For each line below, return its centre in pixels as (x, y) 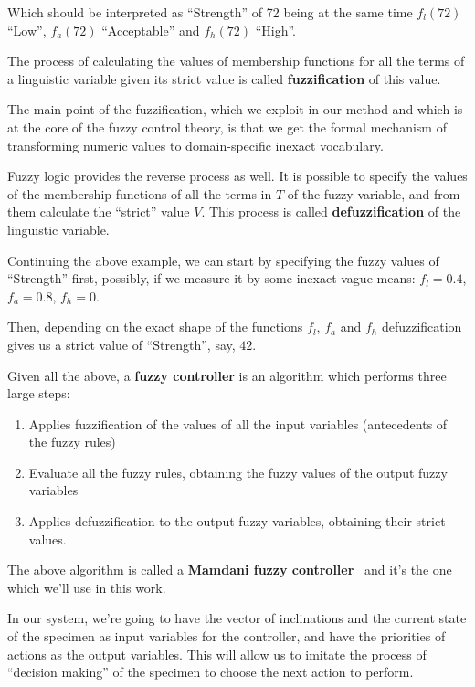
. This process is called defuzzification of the (331, 211)
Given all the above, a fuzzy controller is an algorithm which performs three (227, 375)
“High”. (275, 30)
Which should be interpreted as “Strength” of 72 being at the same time (210, 12)
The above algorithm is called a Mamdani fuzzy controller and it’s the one (230, 570)
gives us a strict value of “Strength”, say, (121, 344)
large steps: (39, 393)
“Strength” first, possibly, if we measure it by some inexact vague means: (211, 278)
